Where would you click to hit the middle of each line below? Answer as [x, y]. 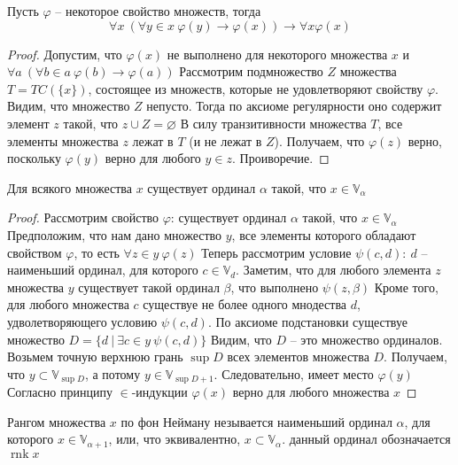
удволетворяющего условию [82, 321]
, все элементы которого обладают [324, 234]
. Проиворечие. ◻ [281, 158]
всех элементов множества [298, 356]
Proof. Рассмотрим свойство [83, 217]
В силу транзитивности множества [273, 123]
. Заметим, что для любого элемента [334, 270]
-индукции [159, 392]
